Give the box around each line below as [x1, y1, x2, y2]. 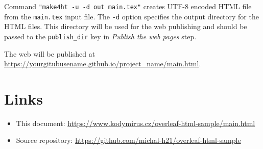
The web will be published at [4, 48, 95, 59]
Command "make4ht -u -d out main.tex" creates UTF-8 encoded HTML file [4, 1, 252, 11]
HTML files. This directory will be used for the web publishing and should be [4, 21, 247, 32]
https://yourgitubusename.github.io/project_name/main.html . [4, 58, 201, 69]
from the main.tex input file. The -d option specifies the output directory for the [4, 11, 259, 21]
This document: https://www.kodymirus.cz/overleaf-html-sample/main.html [16, 117, 255, 128]
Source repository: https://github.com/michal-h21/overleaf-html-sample [16, 135, 241, 145]
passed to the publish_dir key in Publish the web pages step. [4, 31, 197, 41]
